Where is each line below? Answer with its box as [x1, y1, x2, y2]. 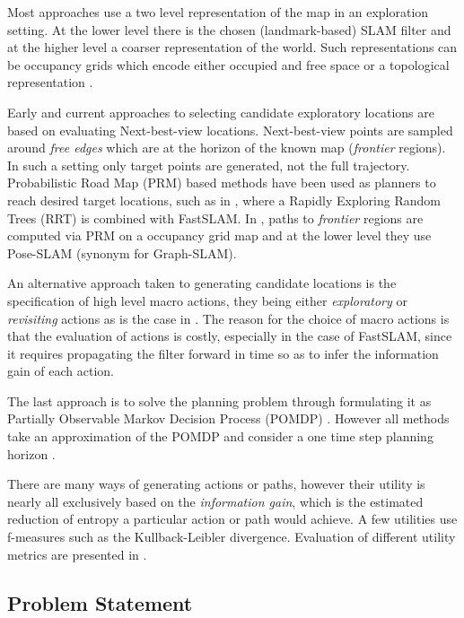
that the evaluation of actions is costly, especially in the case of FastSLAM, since [7, 326, 452, 345]
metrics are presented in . [7, 544, 147, 563]
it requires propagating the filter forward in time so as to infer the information [7, 344, 439, 362]
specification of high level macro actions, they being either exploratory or [7, 291, 407, 309]
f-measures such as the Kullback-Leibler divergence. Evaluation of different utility [7, 527, 456, 546]
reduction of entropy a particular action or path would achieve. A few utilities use [7, 509, 458, 528]
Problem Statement [7, 588, 193, 616]
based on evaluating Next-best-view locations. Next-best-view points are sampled [7, 120, 453, 139]
